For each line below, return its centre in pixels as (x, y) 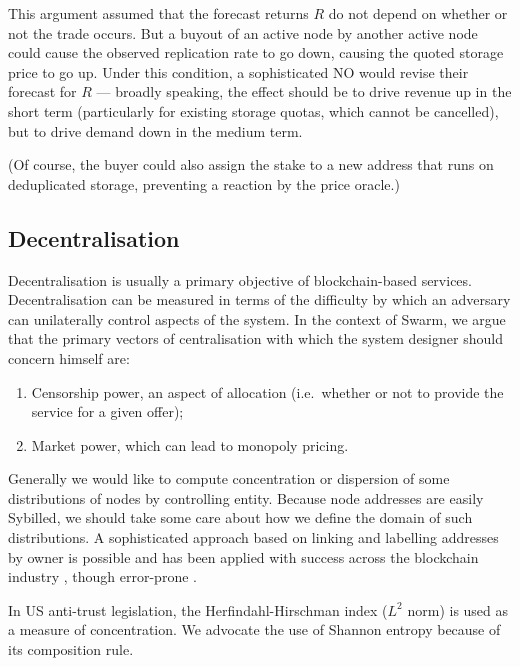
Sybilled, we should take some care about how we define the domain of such (240, 517)
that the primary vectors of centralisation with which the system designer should (255, 338)
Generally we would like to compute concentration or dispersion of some (229, 478)
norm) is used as (458, 609)
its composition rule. (71, 649)
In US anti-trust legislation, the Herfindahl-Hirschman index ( (198, 609)
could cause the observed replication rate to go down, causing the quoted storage (256, 52)
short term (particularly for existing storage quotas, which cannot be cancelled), (253, 110)
